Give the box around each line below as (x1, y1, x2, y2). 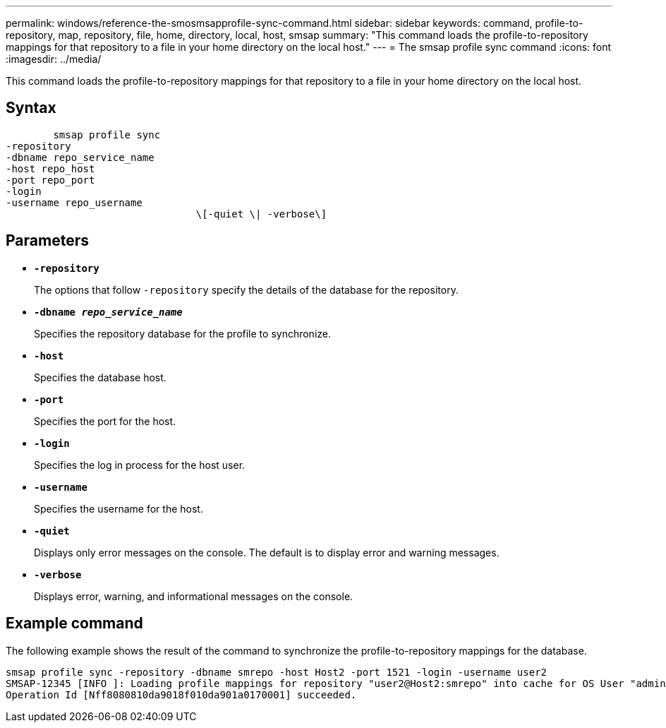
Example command (6, 614, 143, 633)
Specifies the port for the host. (34, 414, 176, 427)
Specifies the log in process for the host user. (34, 458, 246, 471)
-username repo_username (6, 196, 143, 208)
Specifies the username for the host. (34, 502, 203, 515)
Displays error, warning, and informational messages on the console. (34, 590, 353, 602)
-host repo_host (6, 162, 95, 174)
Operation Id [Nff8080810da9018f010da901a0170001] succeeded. (6, 688, 357, 700)
